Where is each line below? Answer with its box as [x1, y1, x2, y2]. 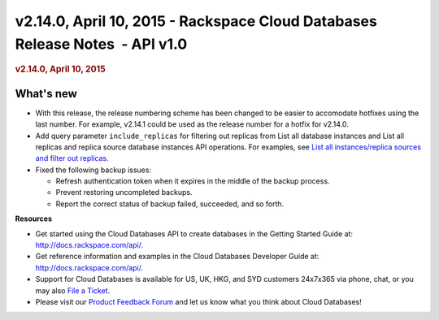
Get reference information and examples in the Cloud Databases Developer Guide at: [35, 252, 319, 262]
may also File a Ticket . [35, 285, 111, 296]
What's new [15, 86, 77, 101]
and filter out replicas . [35, 154, 109, 163]
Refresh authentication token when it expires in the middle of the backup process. [55, 176, 330, 186]
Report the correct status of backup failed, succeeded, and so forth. [55, 199, 285, 209]
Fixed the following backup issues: [35, 165, 152, 175]
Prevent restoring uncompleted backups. [55, 188, 193, 197]
